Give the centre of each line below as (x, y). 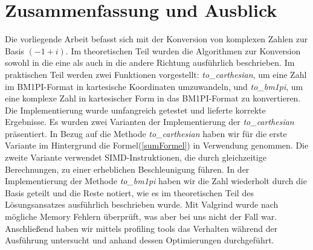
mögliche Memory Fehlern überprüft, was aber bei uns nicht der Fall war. (141, 216)
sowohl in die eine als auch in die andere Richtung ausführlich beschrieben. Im (150, 62)
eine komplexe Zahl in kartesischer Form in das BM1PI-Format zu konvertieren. (153, 98)
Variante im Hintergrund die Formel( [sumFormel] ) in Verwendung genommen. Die (157, 145)
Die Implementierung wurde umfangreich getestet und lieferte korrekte (135, 110)
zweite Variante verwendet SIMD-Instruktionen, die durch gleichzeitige (136, 157)
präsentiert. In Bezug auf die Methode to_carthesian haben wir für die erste (146, 133)
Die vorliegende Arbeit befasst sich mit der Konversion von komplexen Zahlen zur (156, 39)
